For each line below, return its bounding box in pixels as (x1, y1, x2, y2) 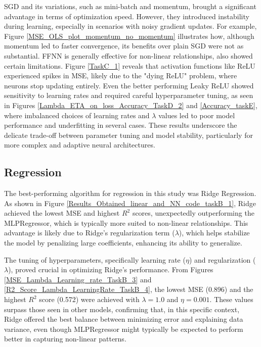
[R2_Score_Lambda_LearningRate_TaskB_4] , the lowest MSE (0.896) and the (4, 284, 253, 294)
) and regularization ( (189, 254, 256, 265)
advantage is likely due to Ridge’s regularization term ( (4, 227, 175, 238)
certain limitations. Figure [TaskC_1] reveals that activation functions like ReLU (4, 60, 255, 71)
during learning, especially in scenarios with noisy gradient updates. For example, (4, 21, 257, 31)
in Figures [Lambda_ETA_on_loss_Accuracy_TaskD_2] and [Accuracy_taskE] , (4, 100, 257, 110)
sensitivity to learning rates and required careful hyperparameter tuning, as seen (4, 90, 253, 101)
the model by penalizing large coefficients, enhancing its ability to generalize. (4, 237, 242, 248)
